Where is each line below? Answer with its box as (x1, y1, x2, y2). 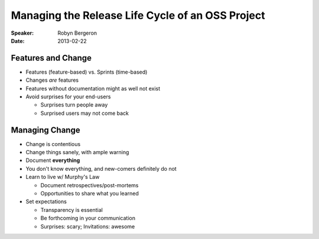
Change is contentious (25, 140, 81, 147)
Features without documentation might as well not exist (25, 85, 161, 92)
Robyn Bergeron (57, 29, 97, 36)
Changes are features (25, 77, 79, 84)
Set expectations (25, 198, 67, 205)
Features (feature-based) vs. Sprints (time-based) (25, 68, 148, 75)
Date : (11, 37, 25, 44)
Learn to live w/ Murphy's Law (25, 174, 100, 181)
